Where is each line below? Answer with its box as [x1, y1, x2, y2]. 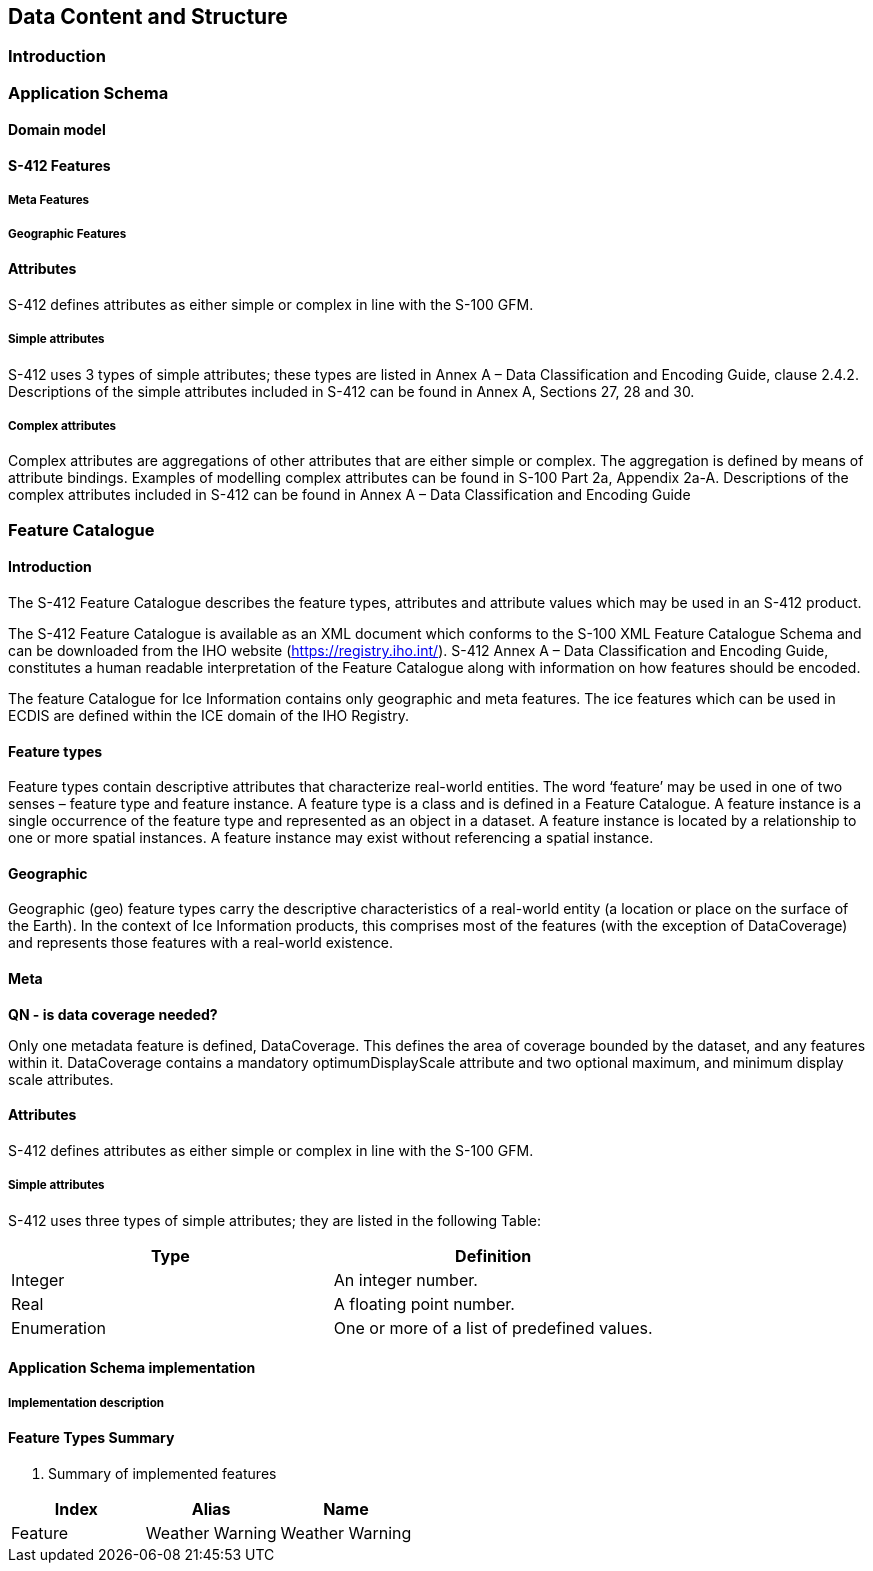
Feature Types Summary [8, 1429, 175, 1446]
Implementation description [8, 1395, 165, 1410]
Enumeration [11, 1317, 107, 1338]
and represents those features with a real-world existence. [8, 934, 394, 952]
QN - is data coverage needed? [8, 1005, 218, 1023]
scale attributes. [8, 1070, 114, 1088]
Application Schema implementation [8, 1359, 256, 1377]
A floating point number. [333, 1293, 515, 1314]
